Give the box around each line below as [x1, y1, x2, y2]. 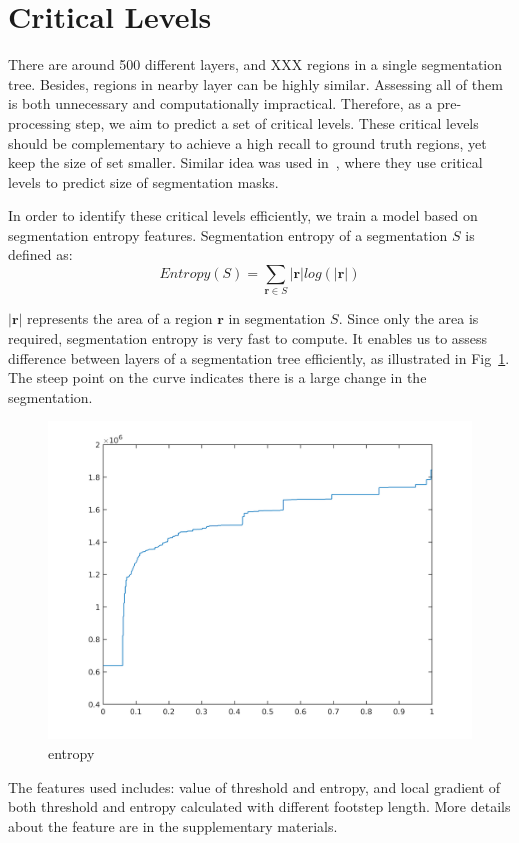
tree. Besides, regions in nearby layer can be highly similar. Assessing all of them [8, 73, 503, 94]
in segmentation [228, 308, 326, 329]
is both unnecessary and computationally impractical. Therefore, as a [8, 93, 433, 114]
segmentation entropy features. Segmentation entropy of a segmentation [8, 224, 448, 245]
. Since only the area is [338, 308, 479, 329]
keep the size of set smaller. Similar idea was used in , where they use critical [8, 152, 483, 173]
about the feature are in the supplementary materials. [8, 815, 338, 836]
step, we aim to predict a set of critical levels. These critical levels [75, 112, 479, 133]
